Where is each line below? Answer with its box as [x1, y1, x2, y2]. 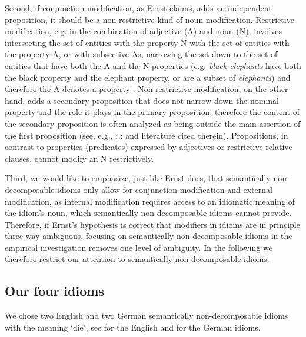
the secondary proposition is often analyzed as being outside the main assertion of [5, 117, 301, 129]
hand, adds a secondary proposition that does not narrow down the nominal [5, 94, 280, 106]
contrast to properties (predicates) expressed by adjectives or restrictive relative [5, 140, 292, 153]
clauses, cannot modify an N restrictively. [5, 152, 154, 164]
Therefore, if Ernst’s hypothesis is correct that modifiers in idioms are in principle [5, 218, 300, 230]
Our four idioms [5, 282, 104, 300]
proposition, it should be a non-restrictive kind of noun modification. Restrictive [5, 13, 294, 25]
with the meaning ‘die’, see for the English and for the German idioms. [5, 320, 261, 333]
